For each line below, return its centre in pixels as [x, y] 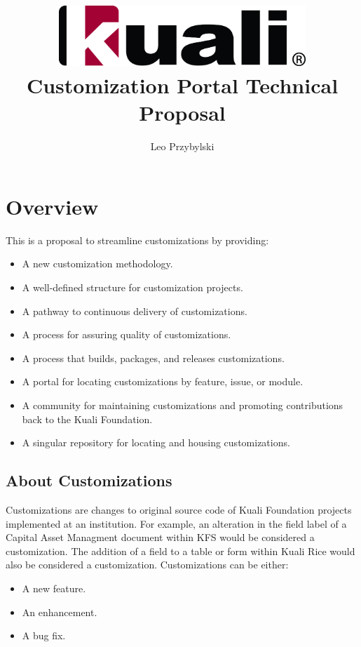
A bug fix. [44, 635]
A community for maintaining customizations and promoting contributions [183, 405]
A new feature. [54, 588]
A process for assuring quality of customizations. [127, 334]
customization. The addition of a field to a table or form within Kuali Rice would [180, 551]
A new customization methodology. [97, 264]
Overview [52, 206]
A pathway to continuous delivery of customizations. [135, 311]
